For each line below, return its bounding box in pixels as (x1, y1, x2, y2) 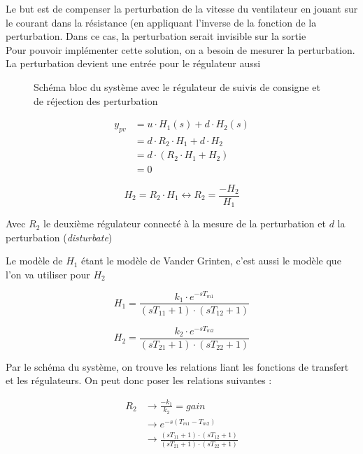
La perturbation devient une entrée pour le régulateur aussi (6, 56, 261, 71)
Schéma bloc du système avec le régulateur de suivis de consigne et (34, 79, 320, 94)
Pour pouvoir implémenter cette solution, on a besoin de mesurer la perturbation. (6, 42, 355, 57)
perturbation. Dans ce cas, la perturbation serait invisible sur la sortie (6, 29, 306, 43)
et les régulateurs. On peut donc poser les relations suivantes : (6, 373, 272, 388)
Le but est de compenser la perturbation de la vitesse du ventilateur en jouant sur (6, 1, 358, 15)
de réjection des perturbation (34, 93, 158, 108)
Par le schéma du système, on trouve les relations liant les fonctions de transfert (6, 359, 349, 374)
